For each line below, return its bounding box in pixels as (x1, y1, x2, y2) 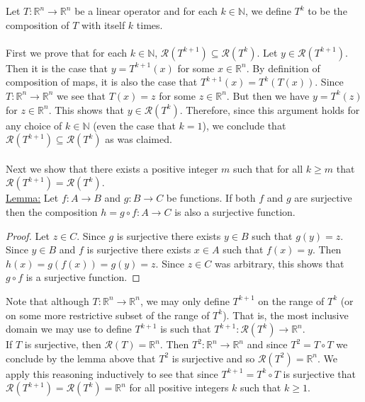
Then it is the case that (6, 60, 108, 75)
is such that (160, 321, 211, 336)
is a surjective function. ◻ (26, 270, 140, 285)
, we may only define (140, 293, 230, 308)
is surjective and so (172, 350, 255, 365)
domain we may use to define (6, 321, 132, 336)
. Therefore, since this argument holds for (179, 102, 360, 117)
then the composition (6, 204, 98, 219)
